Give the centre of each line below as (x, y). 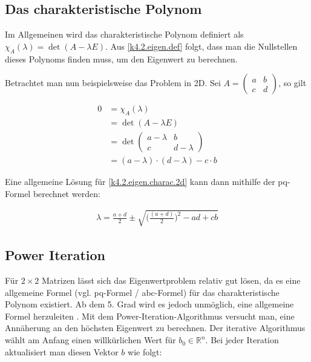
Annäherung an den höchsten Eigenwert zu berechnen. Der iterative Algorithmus (155, 328)
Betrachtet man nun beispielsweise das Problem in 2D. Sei (113, 83)
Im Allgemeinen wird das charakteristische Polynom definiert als (124, 34)
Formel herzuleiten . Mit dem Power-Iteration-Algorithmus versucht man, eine (150, 316)
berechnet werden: (67, 193)
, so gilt (293, 83)
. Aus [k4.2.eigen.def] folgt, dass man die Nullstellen (201, 46)
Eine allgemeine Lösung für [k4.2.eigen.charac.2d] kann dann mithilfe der (140, 182)
